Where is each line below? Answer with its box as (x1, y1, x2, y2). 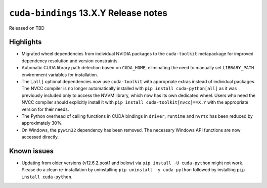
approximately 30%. (21, 120, 63, 126)
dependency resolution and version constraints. (21, 57, 119, 64)
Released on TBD (9, 25, 44, 31)
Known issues (9, 146, 54, 155)
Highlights (9, 38, 42, 47)
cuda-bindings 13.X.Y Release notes (9, 7, 168, 18)
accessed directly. (21, 134, 59, 140)
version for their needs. (21, 106, 69, 112)
